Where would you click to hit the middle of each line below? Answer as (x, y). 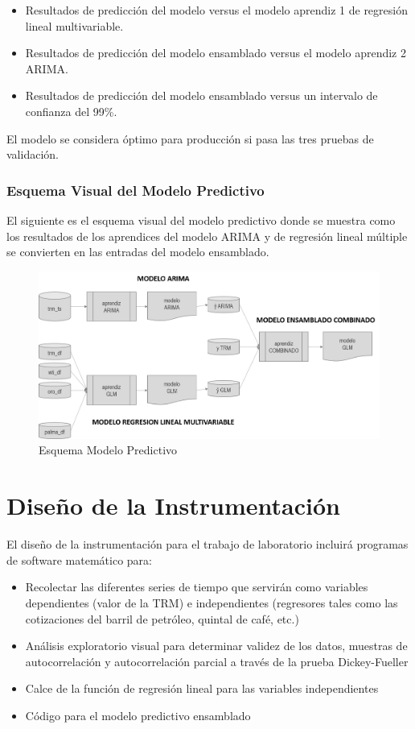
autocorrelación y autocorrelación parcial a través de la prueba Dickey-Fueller (217, 661)
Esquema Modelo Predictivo (108, 450)
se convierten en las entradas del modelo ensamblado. (138, 252)
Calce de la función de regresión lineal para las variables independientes (202, 688)
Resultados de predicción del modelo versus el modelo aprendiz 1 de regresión (216, 10)
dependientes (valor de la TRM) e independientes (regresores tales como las (212, 602)
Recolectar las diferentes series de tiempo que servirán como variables (197, 587)
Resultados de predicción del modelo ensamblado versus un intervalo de (201, 95)
